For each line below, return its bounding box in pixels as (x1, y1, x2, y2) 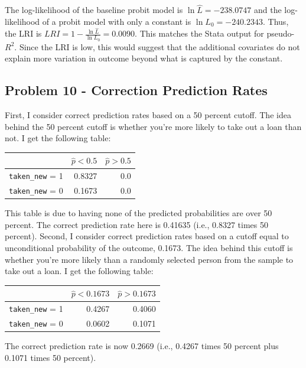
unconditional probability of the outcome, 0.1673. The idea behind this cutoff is (5, 242, 293, 254)
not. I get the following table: (5, 132, 111, 144)
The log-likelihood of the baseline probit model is (5, 4, 183, 16)
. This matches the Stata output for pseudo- (135, 27, 295, 40)
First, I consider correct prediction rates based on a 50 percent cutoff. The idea (5, 109, 291, 121)
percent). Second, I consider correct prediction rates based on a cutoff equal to (5, 230, 289, 242)
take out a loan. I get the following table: (5, 265, 154, 277)
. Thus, (263, 15, 289, 27)
